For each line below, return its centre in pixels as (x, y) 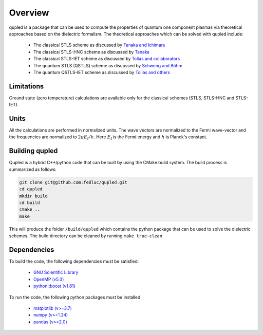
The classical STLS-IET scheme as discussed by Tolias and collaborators (107, 59)
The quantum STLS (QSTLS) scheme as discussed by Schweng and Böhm (108, 65)
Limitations (26, 86)
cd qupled (31, 189)
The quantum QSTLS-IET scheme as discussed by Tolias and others (102, 72)
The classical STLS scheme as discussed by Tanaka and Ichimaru (99, 45)
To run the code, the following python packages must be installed (75, 297)
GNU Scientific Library (56, 272)
